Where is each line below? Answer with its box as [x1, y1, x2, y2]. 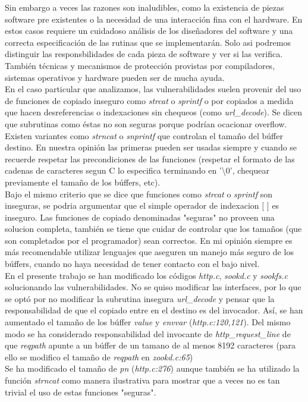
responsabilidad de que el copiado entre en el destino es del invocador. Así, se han [5, 304, 303, 316]
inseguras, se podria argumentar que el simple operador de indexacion [5, 199, 259, 212]
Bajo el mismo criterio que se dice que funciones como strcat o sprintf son [5, 187, 272, 200]
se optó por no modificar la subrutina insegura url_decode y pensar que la [5, 292, 275, 304]
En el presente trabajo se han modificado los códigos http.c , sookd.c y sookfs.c [5, 269, 288, 281]
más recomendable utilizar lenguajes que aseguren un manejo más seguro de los [5, 246, 294, 258]
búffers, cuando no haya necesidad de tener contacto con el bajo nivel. [5, 257, 260, 270]
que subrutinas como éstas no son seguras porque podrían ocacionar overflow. [5, 117, 287, 130]
